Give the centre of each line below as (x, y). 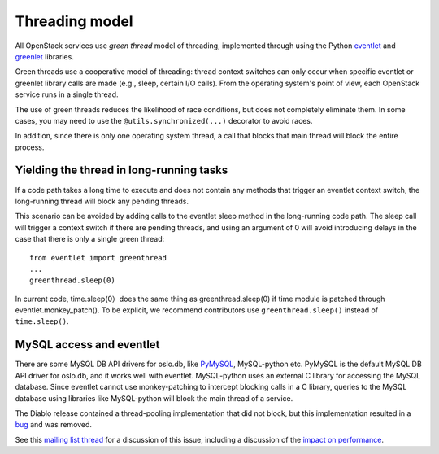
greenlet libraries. (45, 56)
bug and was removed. (54, 425)
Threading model (74, 21)
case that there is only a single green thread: (90, 239)
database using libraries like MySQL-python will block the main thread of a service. (154, 398)
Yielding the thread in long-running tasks (122, 170)
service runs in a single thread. (67, 94)
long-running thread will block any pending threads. (102, 201)
